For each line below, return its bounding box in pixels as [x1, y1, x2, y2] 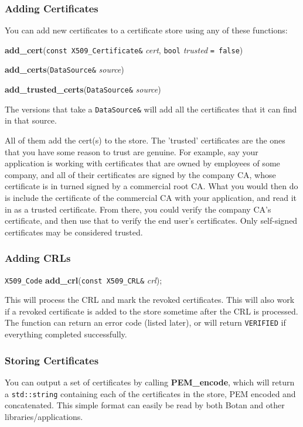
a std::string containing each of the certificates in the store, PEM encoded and [5, 387, 296, 399]
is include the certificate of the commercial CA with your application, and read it [5, 192, 297, 203]
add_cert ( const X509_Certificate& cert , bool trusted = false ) [5, 43, 243, 56]
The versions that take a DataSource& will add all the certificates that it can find [5, 103, 297, 115]
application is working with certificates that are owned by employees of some [5, 157, 280, 169]
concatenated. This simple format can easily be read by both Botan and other [5, 399, 285, 411]
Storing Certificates [5, 353, 99, 367]
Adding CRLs [5, 251, 71, 265]
